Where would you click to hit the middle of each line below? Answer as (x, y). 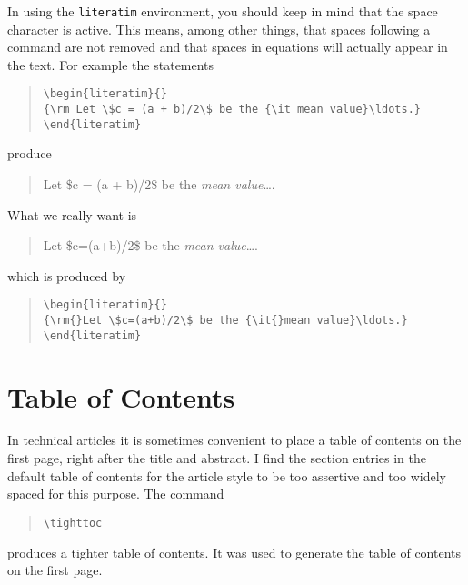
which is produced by (67, 275)
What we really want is (72, 214)
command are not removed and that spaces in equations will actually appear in (228, 47)
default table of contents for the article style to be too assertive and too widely (227, 475)
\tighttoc (73, 523)
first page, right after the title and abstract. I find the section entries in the (217, 458)
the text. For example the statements (111, 64)
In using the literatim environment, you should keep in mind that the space (223, 11)
